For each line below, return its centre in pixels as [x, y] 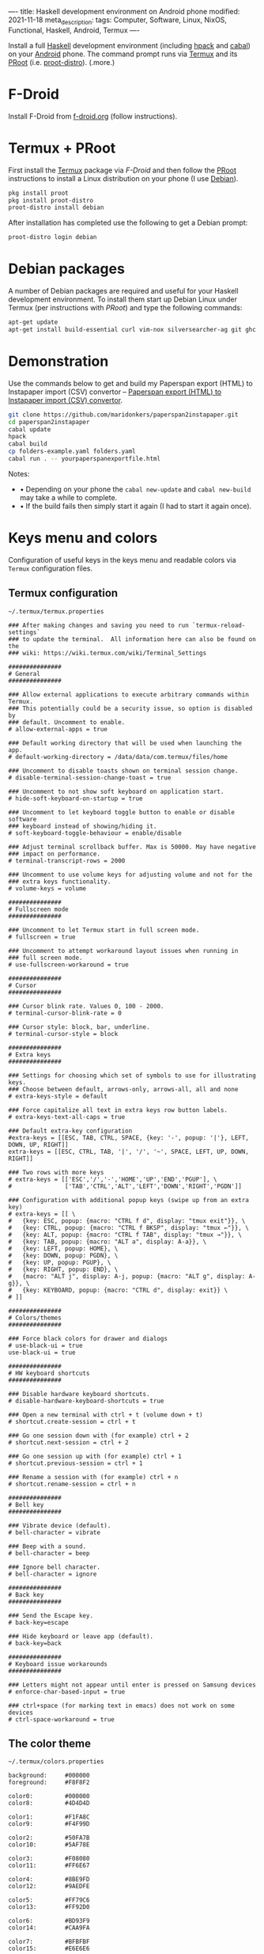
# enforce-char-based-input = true [67, 1692]
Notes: [19, 473]
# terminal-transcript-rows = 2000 [67, 861]
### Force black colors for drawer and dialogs [88, 1338]
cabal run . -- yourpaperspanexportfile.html [84, 459]
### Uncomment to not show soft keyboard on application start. [116, 791]
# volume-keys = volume [47, 888]
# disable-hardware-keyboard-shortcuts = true [86, 1401]
